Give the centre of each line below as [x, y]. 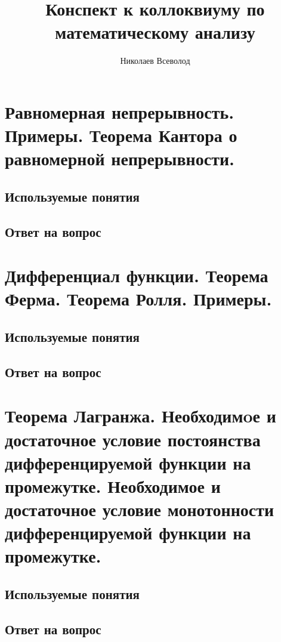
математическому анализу [155, 32]
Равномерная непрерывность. [120, 111]
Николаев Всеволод [155, 61]
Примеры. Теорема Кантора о [121, 135]
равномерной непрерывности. [120, 158]
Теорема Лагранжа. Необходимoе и [140, 416]
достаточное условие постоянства [133, 439]
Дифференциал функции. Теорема [137, 275]
